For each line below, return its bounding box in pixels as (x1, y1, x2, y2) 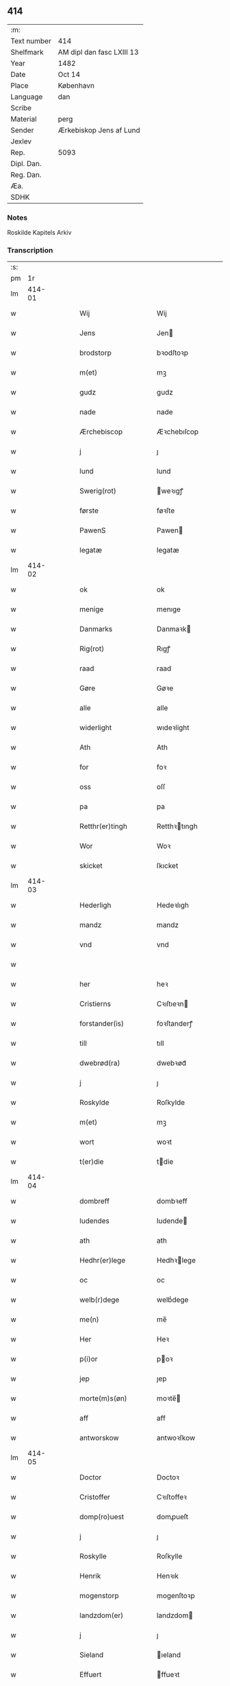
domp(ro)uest (79, 1512, 125, 1522)
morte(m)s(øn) (79, 1394, 128, 1403)
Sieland (79, 1650, 104, 1660)
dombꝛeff (156, 1197, 188, 1206)
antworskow (79, 1433, 119, 1443)
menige (79, 605, 104, 614)
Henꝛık (156, 1571, 179, 1581)
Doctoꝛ (156, 1473, 180, 1482)
